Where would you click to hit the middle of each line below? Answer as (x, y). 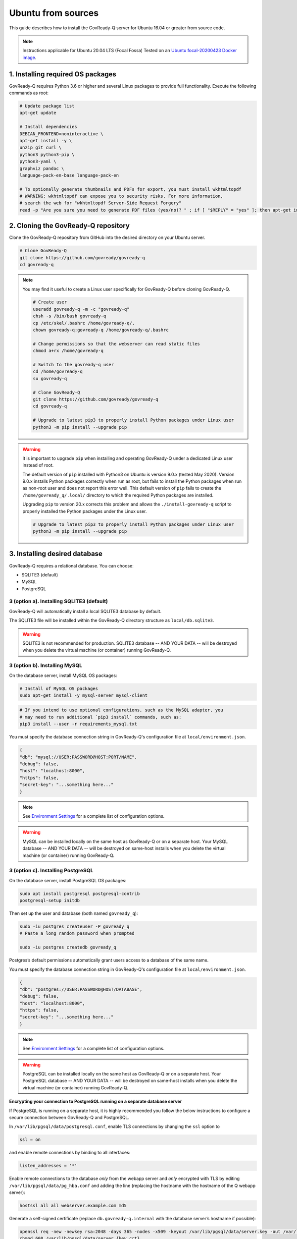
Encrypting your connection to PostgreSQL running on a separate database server (96, 1101)
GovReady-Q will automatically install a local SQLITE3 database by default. (85, 611)
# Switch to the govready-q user (73, 365)
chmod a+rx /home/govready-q (68, 351)
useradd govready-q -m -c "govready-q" (81, 309)
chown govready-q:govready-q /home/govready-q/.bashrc (101, 330)
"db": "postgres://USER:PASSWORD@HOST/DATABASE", (81, 989)
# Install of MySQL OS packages (59, 688)
